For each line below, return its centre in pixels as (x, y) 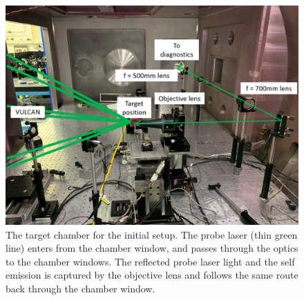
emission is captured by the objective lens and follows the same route (152, 275)
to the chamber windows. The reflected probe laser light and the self (150, 261)
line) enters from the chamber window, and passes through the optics (152, 248)
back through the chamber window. (80, 288)
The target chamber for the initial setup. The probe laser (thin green (152, 234)
